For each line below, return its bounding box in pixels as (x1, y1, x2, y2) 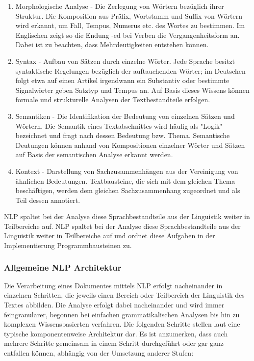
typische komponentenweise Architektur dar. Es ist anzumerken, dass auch (4, 328, 228, 338)
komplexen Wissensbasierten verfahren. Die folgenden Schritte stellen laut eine (4, 319, 240, 329)
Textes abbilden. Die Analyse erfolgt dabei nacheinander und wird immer (4, 300, 225, 310)
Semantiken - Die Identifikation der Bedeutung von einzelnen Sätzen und (15, 111, 235, 121)
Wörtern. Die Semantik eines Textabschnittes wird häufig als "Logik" (15, 120, 223, 131)
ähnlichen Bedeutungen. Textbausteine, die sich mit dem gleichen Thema (15, 175, 235, 186)
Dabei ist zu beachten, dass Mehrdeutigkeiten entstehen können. (15, 39, 209, 50)
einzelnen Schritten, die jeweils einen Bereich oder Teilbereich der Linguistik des (4, 290, 245, 300)
